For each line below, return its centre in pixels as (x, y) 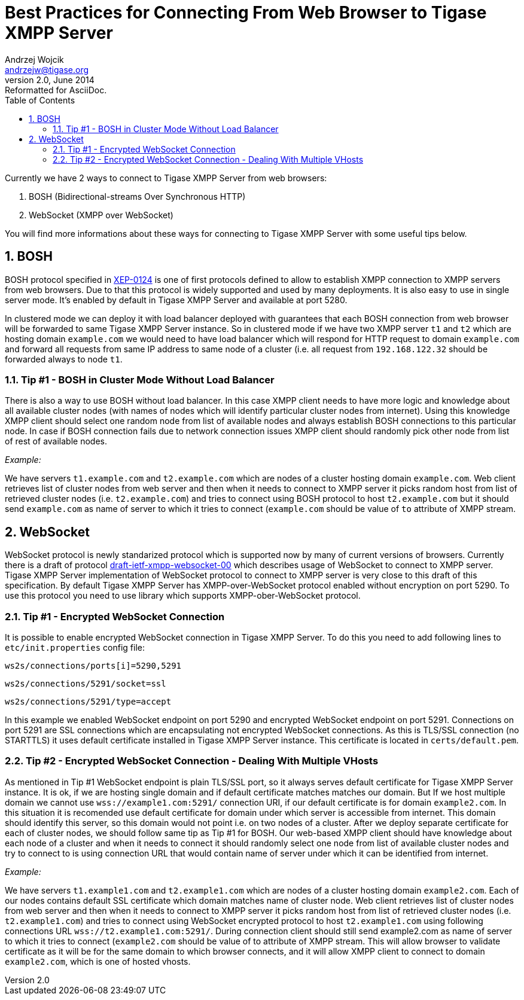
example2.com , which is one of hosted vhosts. (98, 961)
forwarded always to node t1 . (64, 359)
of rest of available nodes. (56, 441)
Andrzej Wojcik (34, 59)
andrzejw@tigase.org (47, 69)
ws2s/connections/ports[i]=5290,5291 (93, 665)
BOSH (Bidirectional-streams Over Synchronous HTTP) (137, 196)
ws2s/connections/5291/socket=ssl (86, 683)
